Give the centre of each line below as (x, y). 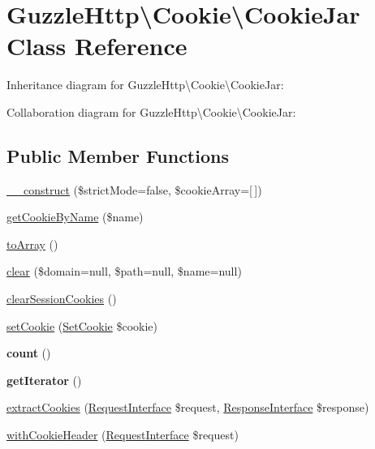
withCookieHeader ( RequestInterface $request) (123, 435)
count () (29, 353)
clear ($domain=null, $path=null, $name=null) (124, 271)
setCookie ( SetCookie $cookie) (82, 325)
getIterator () (44, 380)
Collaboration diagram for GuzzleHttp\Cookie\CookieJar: (151, 111)
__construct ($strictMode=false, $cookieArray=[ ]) (134, 189)
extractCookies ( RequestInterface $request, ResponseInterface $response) (188, 407)
